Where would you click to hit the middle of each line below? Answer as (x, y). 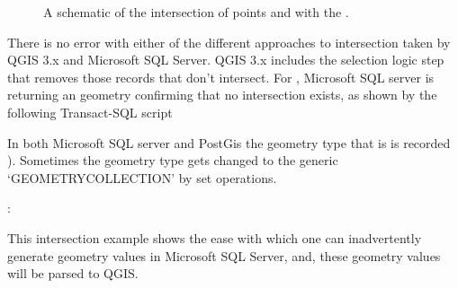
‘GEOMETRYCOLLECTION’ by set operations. (142, 177)
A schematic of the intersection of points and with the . (196, 12)
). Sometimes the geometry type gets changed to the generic (173, 160)
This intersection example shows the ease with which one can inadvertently (215, 237)
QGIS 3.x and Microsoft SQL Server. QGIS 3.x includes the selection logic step (226, 60)
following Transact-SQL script (90, 112)
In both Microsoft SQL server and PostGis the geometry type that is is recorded (229, 142)
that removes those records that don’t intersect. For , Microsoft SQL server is (221, 77)
